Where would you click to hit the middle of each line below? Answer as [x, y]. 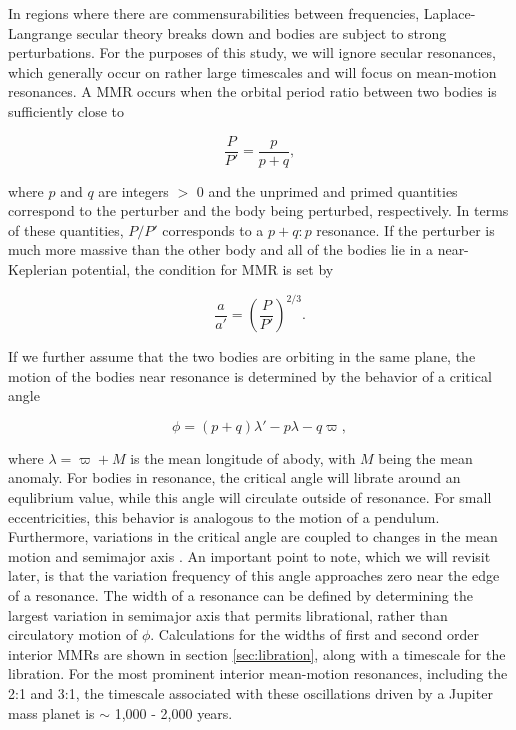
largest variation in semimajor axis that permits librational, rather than [228, 614]
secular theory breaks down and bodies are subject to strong [261, 32]
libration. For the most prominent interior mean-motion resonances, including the [258, 673]
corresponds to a [213, 229]
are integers [133, 190]
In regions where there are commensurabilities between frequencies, [214, 13]
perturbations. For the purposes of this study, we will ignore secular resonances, [252, 52]
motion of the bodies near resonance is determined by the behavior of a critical [250, 375]
